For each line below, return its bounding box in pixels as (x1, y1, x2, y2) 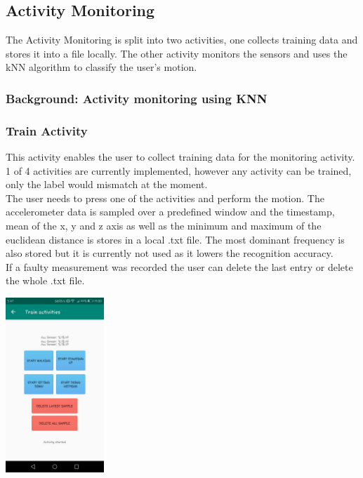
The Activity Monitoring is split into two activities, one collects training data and (6, 32, 358, 47)
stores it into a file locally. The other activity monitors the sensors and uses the (6, 46, 348, 60)
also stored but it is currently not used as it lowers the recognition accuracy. (6, 246, 334, 260)
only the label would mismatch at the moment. (6, 177, 208, 192)
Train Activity (6, 121, 88, 139)
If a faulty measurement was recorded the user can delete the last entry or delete (6, 259, 353, 274)
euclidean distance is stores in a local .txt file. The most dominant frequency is (6, 232, 345, 246)
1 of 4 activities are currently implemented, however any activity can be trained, (6, 163, 352, 178)
